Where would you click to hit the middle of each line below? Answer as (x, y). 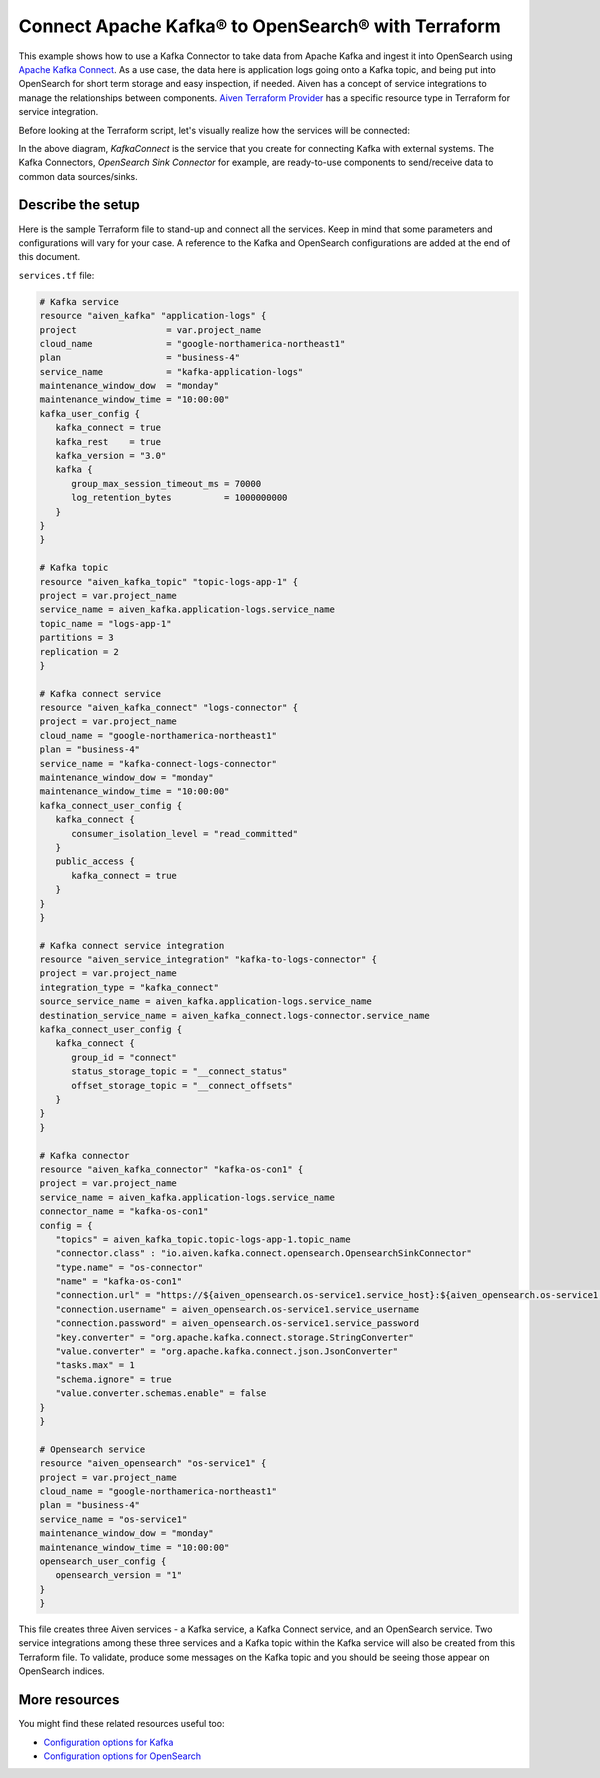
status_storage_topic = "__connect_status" (179, 1071)
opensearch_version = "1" (119, 1575)
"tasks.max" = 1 (95, 1365)
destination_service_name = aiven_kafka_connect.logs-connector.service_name (234, 1015)
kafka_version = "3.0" (111, 456)
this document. (49, 257)
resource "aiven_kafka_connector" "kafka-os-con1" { (171, 1169)
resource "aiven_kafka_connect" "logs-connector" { (169, 708)
